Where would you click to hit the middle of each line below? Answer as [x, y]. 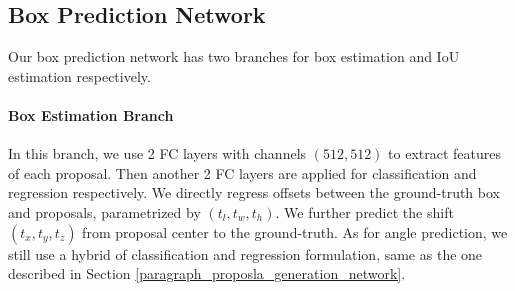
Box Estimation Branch [91, 114]
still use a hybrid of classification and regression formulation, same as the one [245, 253]
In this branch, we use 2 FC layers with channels [157, 153]
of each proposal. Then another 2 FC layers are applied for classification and [242, 172]
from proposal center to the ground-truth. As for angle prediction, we [295, 231]
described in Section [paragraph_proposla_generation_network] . [207, 273]
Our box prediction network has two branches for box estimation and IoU [234, 56]
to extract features [445, 153]
